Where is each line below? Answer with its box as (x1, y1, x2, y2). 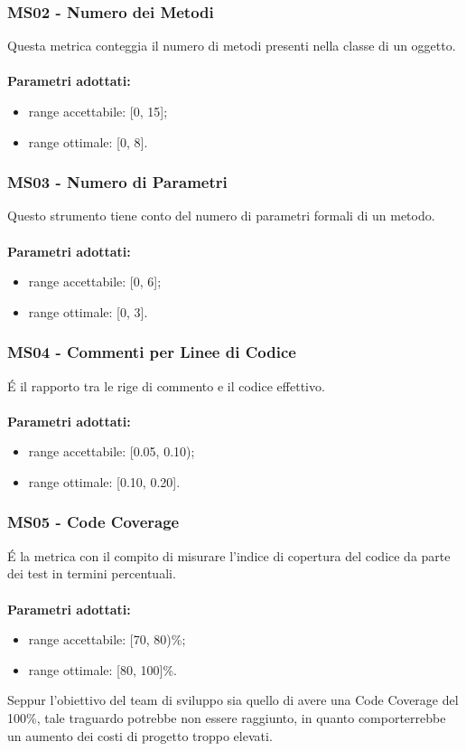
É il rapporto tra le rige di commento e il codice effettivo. (7, 376, 325, 395)
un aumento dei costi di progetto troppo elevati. (7, 726, 273, 745)
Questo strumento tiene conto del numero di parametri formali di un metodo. (7, 206, 435, 225)
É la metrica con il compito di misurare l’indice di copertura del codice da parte (7, 546, 451, 565)
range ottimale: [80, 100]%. (28, 660, 177, 679)
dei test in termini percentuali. (7, 564, 176, 583)
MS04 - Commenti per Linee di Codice (7, 341, 296, 363)
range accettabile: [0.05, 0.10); (28, 442, 195, 461)
